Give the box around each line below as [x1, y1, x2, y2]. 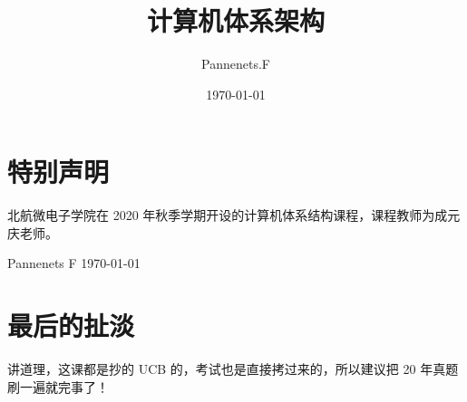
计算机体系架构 [146, 2, 325, 39]
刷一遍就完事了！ [7, 377, 109, 396]
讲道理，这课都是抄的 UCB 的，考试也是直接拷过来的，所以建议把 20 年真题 [7, 359, 459, 378]
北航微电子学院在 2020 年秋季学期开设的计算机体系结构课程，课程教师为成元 [7, 206, 461, 225]
